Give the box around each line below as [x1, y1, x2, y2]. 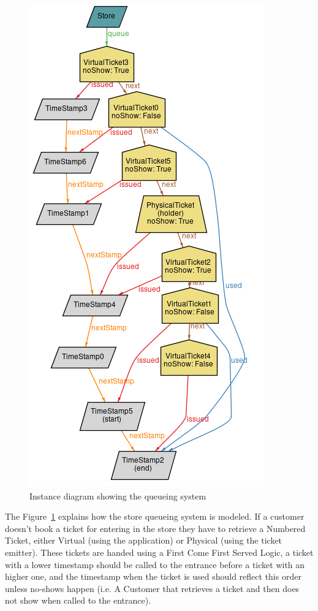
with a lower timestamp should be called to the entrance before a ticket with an [5, 558, 305, 571]
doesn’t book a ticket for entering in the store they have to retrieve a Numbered [5, 522, 306, 534]
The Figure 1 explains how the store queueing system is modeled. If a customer [5, 510, 305, 523]
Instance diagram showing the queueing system [29, 489, 206, 502]
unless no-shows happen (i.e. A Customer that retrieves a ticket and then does [5, 582, 300, 594]
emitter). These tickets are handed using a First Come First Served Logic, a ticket [5, 545, 314, 558]
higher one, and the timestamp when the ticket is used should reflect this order [5, 570, 301, 583]
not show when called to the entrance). [5, 594, 151, 607]
